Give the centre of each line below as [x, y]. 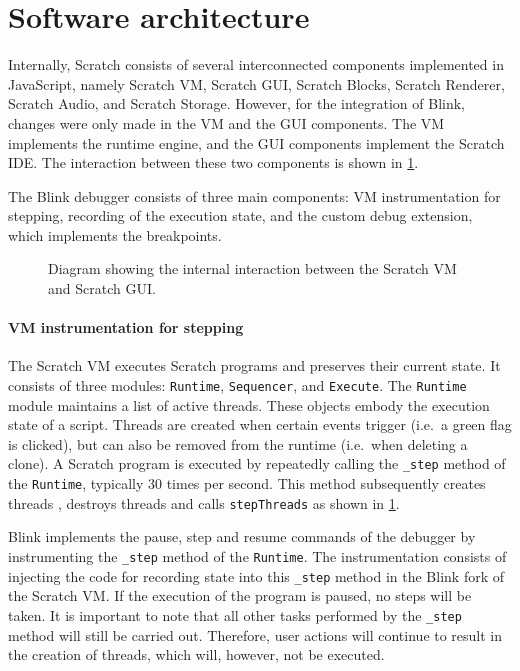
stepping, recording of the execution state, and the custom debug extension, [240, 215]
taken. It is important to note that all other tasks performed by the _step [235, 614]
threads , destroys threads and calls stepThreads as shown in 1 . [204, 502]
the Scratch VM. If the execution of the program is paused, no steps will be [240, 595]
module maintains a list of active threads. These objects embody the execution [249, 404]
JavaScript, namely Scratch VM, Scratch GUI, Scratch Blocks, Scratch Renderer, [256, 83]
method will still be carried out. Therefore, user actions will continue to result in [255, 634]
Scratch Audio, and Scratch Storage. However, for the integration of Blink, [237, 103]
